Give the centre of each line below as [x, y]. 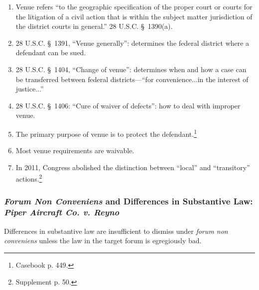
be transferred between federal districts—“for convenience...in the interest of [132, 79]
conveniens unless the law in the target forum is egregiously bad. [103, 241]
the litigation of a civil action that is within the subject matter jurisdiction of [134, 16]
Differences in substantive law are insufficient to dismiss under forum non [116, 231]
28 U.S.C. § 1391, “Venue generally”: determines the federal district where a [132, 43]
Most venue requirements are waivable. [75, 150]
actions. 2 [29, 178]
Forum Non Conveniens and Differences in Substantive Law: [129, 201]
